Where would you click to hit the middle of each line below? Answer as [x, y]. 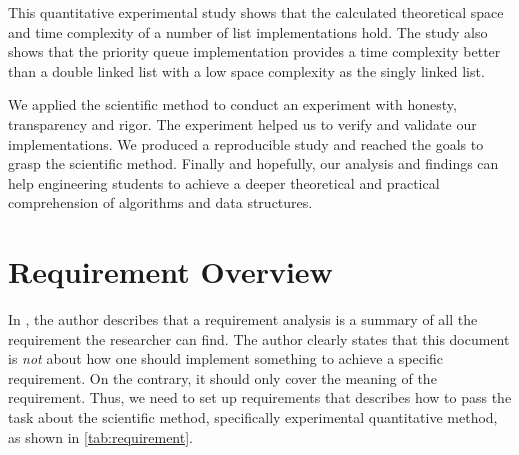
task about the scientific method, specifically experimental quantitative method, [253, 417]
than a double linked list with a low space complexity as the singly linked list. [246, 70]
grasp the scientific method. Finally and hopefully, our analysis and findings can [253, 163]
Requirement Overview [170, 271]
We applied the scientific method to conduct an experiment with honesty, [232, 104]
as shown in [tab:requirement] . [100, 436]
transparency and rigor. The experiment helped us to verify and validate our [242, 123]
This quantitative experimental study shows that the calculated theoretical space [256, 12]
